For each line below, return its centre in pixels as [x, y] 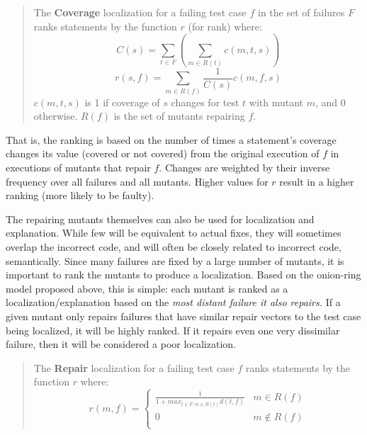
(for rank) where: [225, 26]
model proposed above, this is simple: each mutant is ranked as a [147, 288]
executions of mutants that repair [78, 168]
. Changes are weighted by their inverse [244, 168]
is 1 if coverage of [122, 102]
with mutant [276, 102]
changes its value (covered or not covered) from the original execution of [163, 153]
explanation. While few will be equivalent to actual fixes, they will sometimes [174, 233]
